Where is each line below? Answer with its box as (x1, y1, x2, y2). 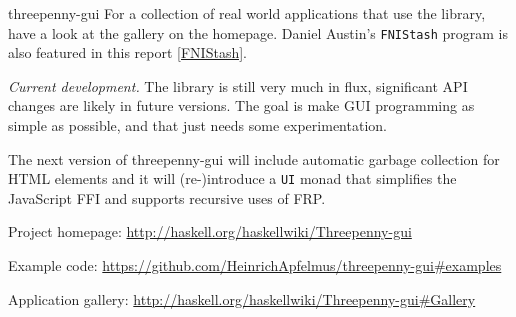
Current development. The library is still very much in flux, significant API (8, 75, 468, 96)
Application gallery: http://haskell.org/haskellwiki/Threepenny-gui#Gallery (8, 288, 476, 309)
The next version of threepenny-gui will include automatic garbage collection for (8, 148, 500, 169)
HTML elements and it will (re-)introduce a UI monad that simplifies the (8, 168, 457, 189)
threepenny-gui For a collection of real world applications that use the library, (8, 3, 486, 23)
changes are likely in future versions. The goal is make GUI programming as (8, 95, 475, 116)
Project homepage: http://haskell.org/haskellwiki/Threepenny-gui (8, 221, 412, 242)
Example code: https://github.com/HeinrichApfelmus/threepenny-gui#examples (8, 255, 502, 276)
